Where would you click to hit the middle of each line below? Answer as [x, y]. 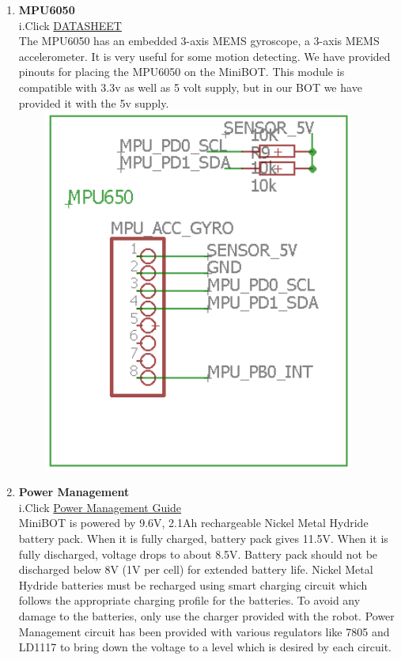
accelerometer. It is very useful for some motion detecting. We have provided [204, 56]
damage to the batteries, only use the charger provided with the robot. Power [206, 616]
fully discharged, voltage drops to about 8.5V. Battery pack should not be [198, 554]
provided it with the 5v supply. [94, 102]
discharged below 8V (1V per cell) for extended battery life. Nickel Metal [196, 569]
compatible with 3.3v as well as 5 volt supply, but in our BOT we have [190, 87]
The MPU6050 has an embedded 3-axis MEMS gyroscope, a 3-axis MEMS [199, 41]
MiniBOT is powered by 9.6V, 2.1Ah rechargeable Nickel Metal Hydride [193, 523]
